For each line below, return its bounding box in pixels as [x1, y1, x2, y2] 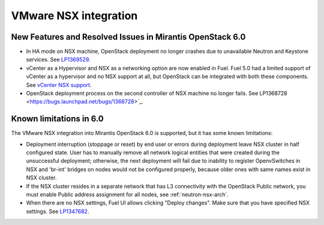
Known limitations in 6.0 [11, 114, 104, 124]
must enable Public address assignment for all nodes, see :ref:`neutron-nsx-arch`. [26, 191, 229, 198]
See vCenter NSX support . [26, 81, 92, 88]
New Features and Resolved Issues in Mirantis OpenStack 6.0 [11, 32, 246, 42]
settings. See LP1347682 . [26, 208, 89, 215]
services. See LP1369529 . [26, 56, 91, 63]
